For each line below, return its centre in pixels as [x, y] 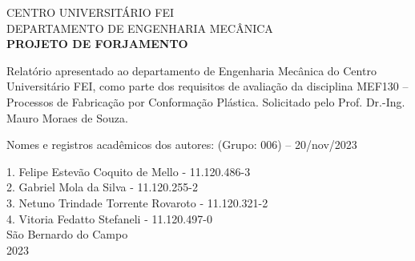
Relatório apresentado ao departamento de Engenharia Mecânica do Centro [191, 70]
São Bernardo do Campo [67, 234]
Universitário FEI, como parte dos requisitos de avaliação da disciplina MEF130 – [207, 86]
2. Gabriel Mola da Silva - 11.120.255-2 [102, 187]
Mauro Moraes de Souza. [67, 117]
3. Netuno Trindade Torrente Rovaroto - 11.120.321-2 [137, 202]
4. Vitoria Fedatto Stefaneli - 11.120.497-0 [109, 218]
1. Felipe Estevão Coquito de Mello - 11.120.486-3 [129, 171]
